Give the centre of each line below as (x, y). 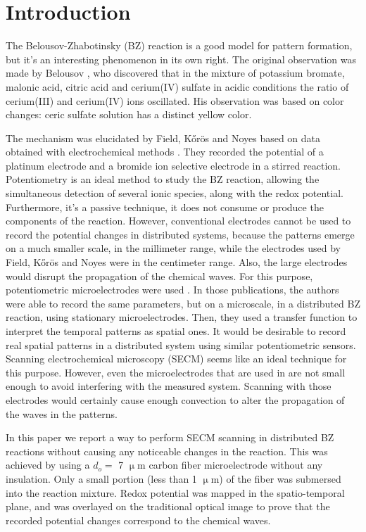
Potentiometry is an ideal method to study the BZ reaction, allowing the (163, 179)
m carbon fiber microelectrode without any (230, 465)
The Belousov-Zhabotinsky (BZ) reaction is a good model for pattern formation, (179, 45)
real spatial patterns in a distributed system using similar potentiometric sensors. (181, 344)
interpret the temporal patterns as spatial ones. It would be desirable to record (176, 331)
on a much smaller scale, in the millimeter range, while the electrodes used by (173, 248)
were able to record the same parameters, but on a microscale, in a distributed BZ (183, 303)
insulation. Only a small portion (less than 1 (101, 478)
